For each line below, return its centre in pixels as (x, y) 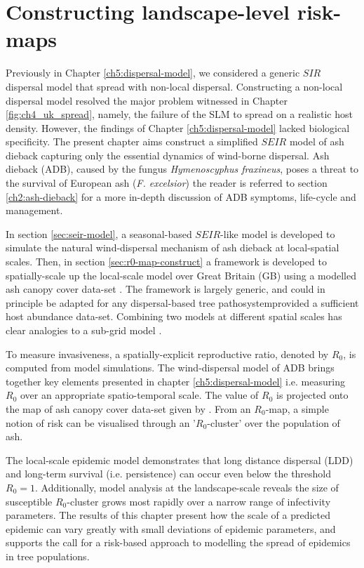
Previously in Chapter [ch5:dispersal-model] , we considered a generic (153, 73)
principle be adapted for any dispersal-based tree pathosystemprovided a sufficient (182, 302)
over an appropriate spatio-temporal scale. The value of (139, 395)
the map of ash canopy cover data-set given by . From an (128, 408)
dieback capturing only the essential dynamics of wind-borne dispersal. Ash (168, 155)
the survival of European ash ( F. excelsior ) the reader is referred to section (167, 183)
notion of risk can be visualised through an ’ (101, 422)
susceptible (29, 501)
